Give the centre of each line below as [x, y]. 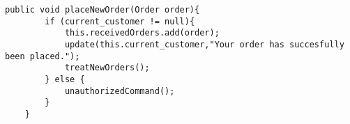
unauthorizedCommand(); [120, 91]
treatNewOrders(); [107, 68]
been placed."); [43, 56]
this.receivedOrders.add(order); [142, 33]
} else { [65, 79]
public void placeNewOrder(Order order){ [102, 10]
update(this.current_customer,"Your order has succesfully [204, 44]
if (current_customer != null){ [120, 21]
